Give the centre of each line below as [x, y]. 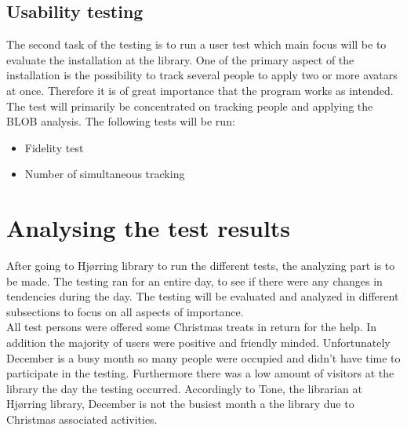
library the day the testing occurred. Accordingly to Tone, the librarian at [184, 388]
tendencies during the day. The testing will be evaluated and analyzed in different [203, 296]
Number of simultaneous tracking [105, 174]
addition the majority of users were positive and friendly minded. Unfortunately [198, 343]
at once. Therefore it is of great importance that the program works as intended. [200, 90]
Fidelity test [54, 147]
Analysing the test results [149, 228]
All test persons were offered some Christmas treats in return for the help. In [192, 327]
